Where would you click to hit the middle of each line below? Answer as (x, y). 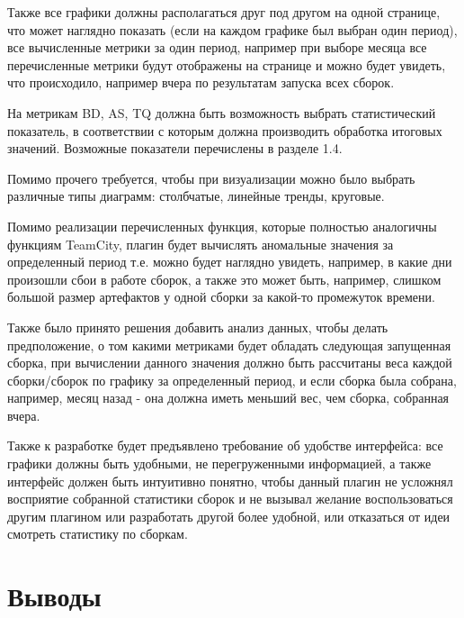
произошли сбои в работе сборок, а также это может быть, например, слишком (224, 279)
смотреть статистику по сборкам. (98, 534)
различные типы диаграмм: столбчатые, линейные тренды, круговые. (196, 196)
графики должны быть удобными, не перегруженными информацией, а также (219, 463)
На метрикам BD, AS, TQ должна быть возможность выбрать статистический (222, 112)
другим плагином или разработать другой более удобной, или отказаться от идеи (229, 516)
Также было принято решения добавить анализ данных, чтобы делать (198, 327)
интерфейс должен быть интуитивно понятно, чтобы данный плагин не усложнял (230, 481)
